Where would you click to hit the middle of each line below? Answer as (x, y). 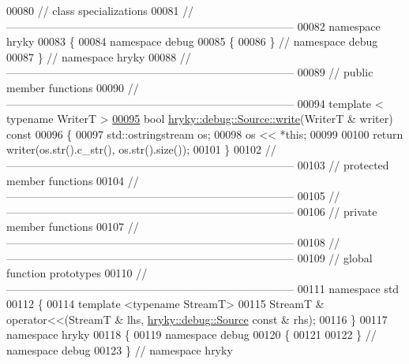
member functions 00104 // (73, 180)
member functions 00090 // (73, 87)
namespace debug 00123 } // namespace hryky (120, 350)
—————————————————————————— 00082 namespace (193, 26)
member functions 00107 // (73, 227)
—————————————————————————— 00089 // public (190, 72)
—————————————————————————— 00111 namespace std (203, 288)
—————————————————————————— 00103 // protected (198, 164)
